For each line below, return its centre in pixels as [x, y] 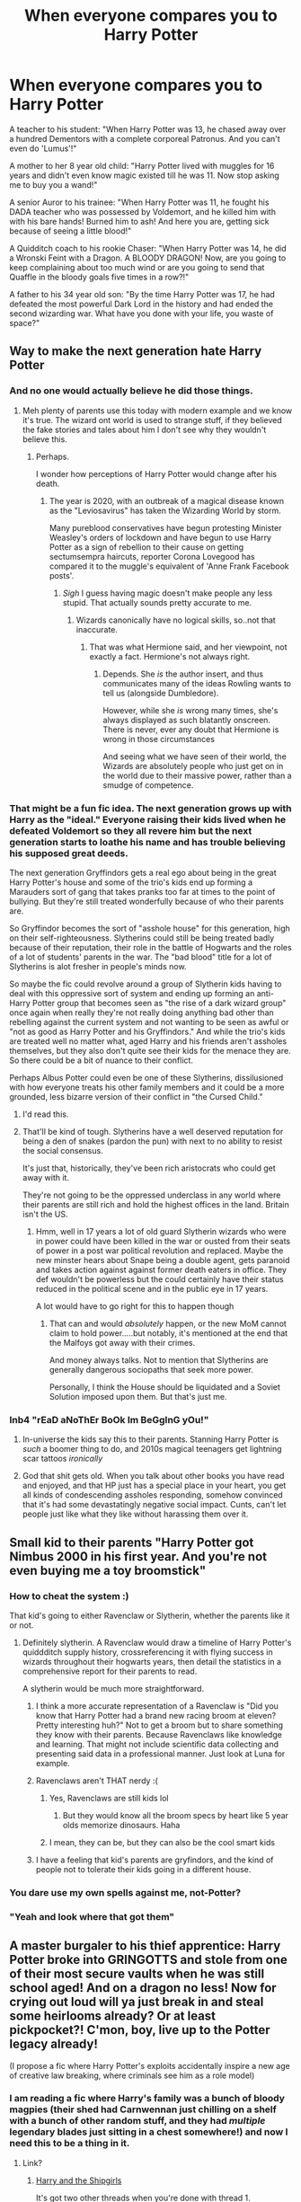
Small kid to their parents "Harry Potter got [132, 1542]
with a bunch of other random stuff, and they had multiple [137, 2121]
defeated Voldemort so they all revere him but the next [131, 830]
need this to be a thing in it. [70, 2144]
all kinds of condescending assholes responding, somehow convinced [152, 1495]
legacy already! [54, 2044]
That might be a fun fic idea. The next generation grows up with [150, 808]
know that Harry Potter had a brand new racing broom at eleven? [156, 1715]
